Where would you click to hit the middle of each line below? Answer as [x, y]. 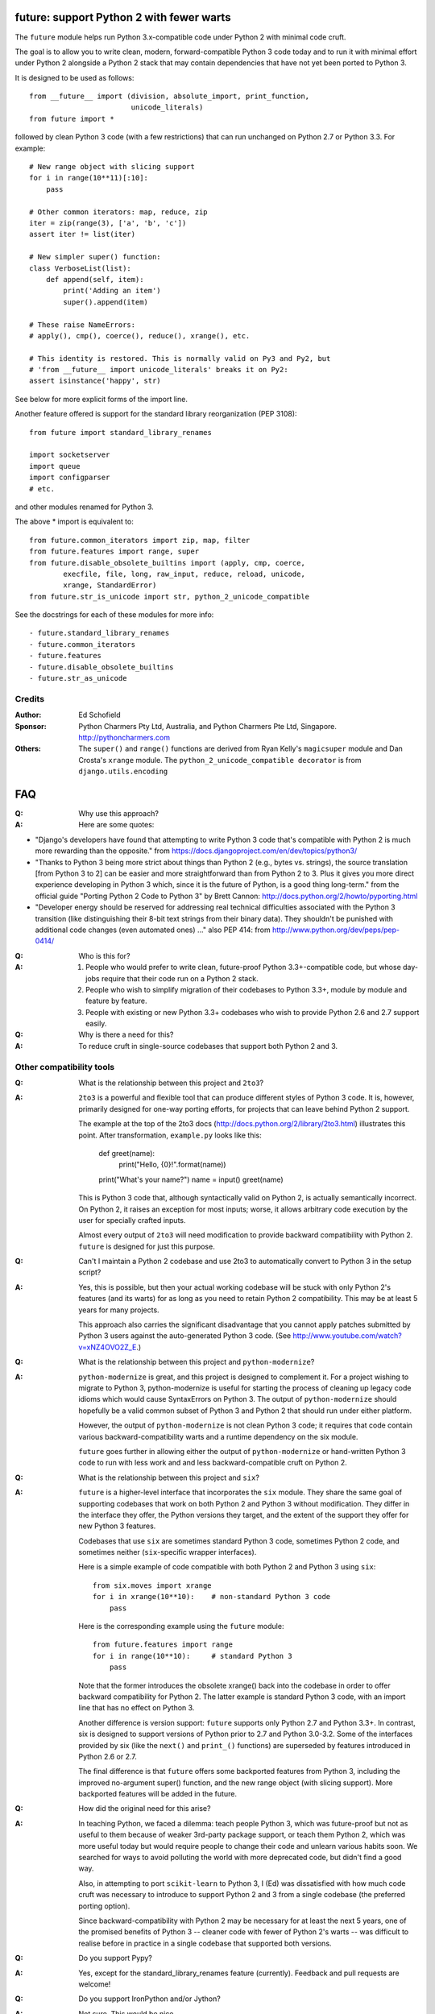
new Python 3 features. [117, 1526]
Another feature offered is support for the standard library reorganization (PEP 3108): [156, 414]
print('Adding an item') [112, 291]
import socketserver [70, 455]
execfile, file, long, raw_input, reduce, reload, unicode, [184, 574]
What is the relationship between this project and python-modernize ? [197, 1362]
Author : [28, 715]
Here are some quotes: [116, 825]
